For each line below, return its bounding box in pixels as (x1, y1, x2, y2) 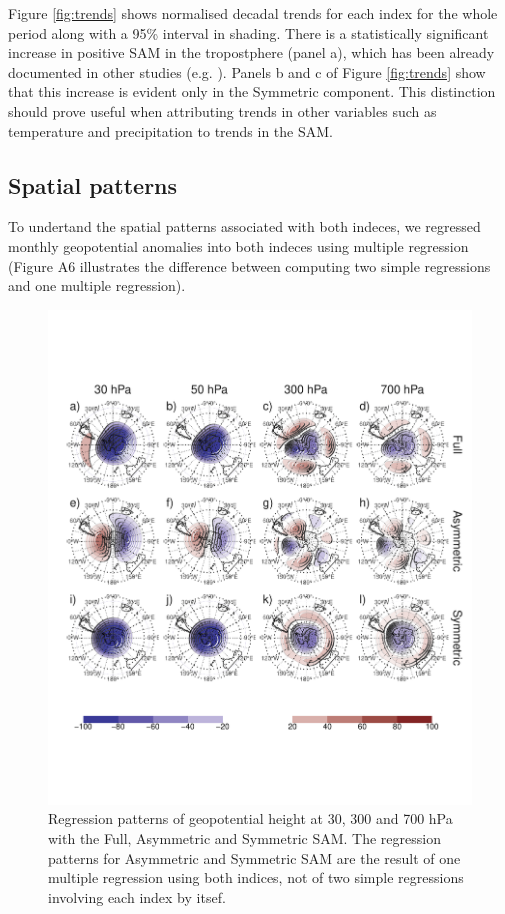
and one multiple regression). (8, 275, 186, 296)
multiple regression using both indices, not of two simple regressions (48, 867, 464, 888)
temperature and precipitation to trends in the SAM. (8, 120, 333, 141)
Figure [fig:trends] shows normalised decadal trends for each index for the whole (8, 3, 498, 23)
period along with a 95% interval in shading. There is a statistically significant (8, 22, 489, 43)
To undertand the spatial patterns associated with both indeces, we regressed (8, 216, 481, 237)
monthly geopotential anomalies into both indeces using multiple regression (8, 235, 469, 256)
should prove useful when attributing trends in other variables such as (8, 100, 437, 121)
